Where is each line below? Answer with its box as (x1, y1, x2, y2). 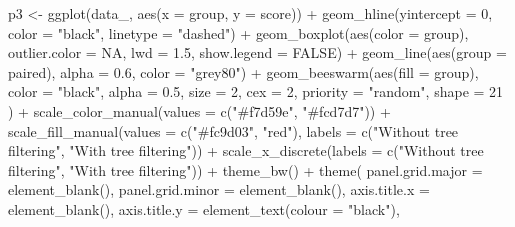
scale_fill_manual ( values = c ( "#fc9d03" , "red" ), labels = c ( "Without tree (8, 120, 459, 141)
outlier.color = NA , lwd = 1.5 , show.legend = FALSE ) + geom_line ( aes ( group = (8, 42, 507, 63)
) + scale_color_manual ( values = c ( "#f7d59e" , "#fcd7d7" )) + (8, 100, 391, 121)
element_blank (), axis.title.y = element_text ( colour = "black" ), (8, 198, 400, 219)
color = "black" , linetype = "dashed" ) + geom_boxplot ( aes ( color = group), (8, 22, 469, 43)
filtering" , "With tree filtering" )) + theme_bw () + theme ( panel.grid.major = (8, 159, 483, 180)
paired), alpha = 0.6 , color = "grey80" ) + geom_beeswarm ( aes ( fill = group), (8, 61, 479, 82)
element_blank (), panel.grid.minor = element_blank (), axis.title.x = (8, 179, 430, 200)
